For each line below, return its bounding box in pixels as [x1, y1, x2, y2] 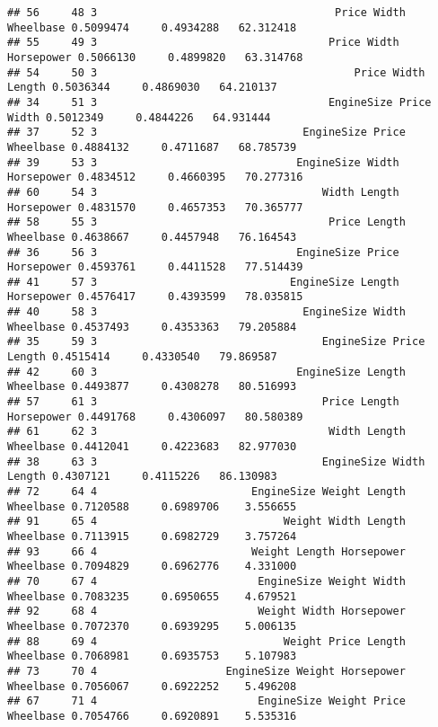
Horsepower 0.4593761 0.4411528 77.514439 [7, 261, 303, 274]
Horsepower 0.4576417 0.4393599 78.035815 [7, 290, 303, 304]
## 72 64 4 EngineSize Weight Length [7, 485, 406, 498]
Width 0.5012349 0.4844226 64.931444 [7, 111, 271, 124]
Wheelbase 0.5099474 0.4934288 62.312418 [7, 21, 297, 34]
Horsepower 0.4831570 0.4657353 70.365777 [7, 200, 303, 214]
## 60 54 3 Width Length [7, 185, 399, 199]
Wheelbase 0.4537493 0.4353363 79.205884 [7, 320, 297, 333]
